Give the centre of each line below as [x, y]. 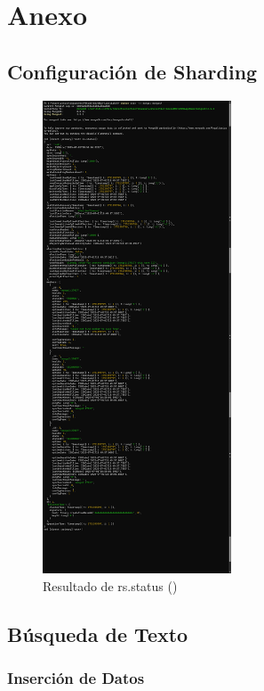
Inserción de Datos [76, 678]
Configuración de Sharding [132, 71]
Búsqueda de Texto [98, 633]
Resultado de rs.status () [110, 585]
